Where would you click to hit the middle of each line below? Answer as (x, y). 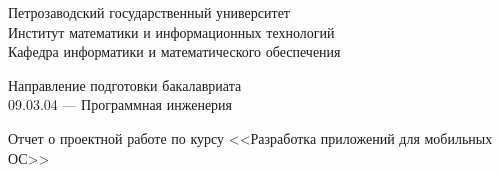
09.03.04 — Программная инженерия (120, 104)
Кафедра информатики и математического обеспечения (174, 51)
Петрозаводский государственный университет (149, 12)
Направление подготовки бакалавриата (125, 84)
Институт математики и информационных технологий (171, 31)
